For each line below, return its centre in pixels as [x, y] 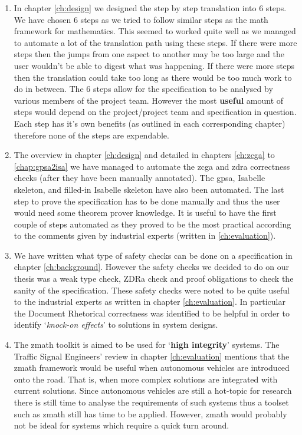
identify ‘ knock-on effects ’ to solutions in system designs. [116, 324]
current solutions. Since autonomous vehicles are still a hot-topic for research [153, 390]
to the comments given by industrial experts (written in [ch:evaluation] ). [145, 235]
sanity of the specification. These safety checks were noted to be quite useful [152, 290]
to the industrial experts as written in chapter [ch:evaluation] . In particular [150, 301]
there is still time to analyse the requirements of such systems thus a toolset [151, 402]
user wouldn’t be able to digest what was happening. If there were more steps [154, 65]
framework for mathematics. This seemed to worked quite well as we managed [155, 31]
